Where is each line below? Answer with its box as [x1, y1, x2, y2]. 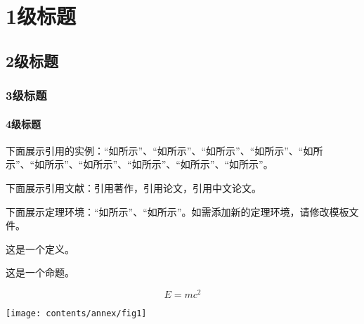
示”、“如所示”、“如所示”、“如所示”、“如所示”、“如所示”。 [6, 157, 273, 171]
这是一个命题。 [6, 265, 74, 280]
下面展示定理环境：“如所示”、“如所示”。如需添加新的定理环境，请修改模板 [6, 204, 349, 219]
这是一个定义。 [6, 241, 74, 256]
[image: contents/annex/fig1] [6, 309, 147, 319]
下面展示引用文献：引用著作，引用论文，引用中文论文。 [6, 180, 261, 195]
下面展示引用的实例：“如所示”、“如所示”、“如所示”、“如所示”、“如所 [6, 143, 323, 157]
